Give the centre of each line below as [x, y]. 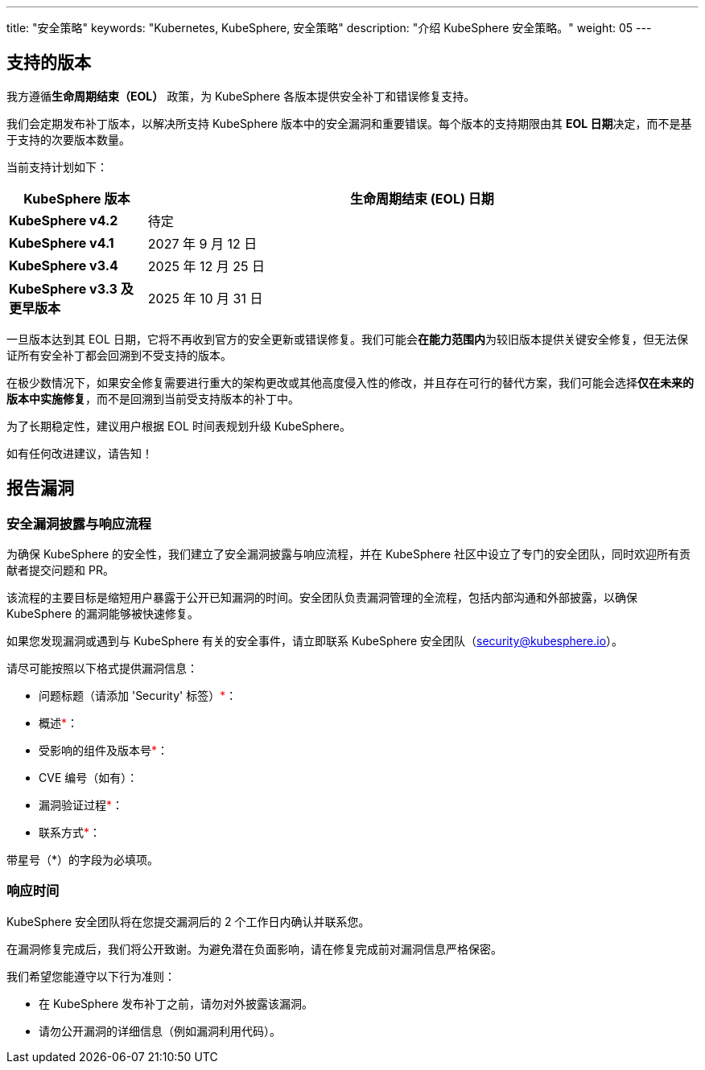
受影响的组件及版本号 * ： [104, 751]
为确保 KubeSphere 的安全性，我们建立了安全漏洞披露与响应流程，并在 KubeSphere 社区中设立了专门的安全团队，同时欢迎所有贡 [349, 554]
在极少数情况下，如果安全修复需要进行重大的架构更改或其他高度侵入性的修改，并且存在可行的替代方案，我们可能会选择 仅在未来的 [350, 382]
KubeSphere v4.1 [62, 243]
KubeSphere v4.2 [64, 220]
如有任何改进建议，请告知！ [80, 453]
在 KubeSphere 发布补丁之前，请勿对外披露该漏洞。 [176, 1003]
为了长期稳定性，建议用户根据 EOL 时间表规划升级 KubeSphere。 [179, 426]
